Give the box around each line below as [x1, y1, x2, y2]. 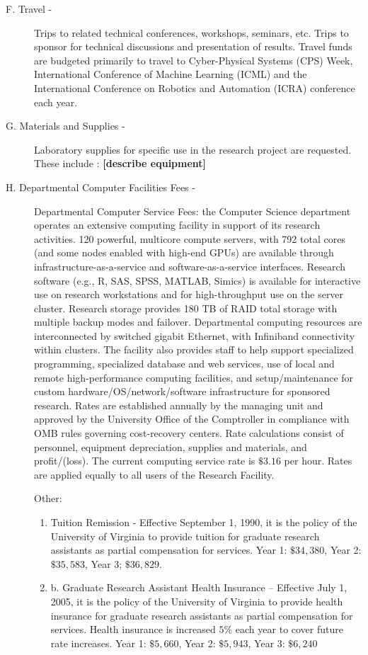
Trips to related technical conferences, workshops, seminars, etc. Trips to [34, 25, 349, 40]
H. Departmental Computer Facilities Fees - [6, 179, 195, 194]
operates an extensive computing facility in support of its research [34, 217, 321, 232]
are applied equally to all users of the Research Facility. [34, 467, 275, 482]
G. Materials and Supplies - [6, 118, 125, 133]
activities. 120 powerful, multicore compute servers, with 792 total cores [34, 231, 345, 246]
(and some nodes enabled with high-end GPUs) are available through [34, 245, 334, 260]
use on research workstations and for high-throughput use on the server [34, 287, 344, 302]
